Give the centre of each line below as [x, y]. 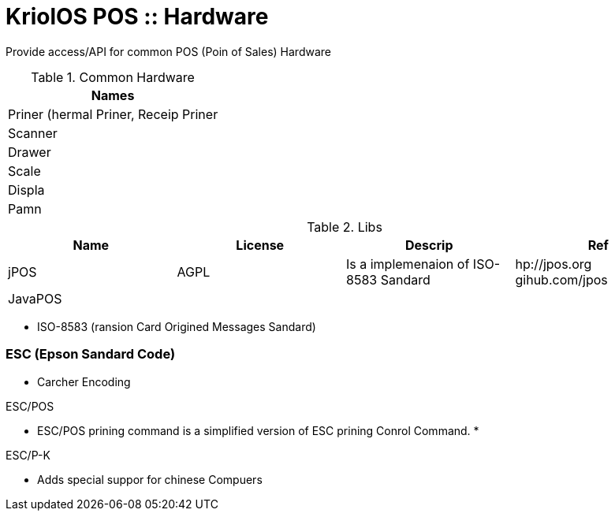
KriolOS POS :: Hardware [137, 17]
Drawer [30, 152]
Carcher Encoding [84, 381]
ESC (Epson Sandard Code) [91, 354]
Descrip [429, 245]
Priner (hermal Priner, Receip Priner [113, 114]
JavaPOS [35, 298]
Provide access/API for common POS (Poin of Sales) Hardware [168, 51]
